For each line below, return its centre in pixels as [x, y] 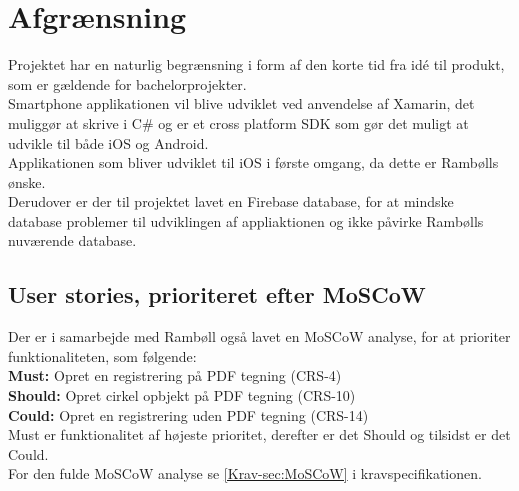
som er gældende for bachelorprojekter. [127, 83]
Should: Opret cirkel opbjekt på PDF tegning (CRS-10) [182, 395]
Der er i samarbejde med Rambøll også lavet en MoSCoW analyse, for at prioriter [259, 336]
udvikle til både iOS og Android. [108, 142]
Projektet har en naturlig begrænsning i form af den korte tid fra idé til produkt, [256, 64]
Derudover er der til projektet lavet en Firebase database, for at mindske [231, 201]
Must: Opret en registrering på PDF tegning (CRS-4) [175, 375]
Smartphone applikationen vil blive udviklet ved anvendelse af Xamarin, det [241, 103]
